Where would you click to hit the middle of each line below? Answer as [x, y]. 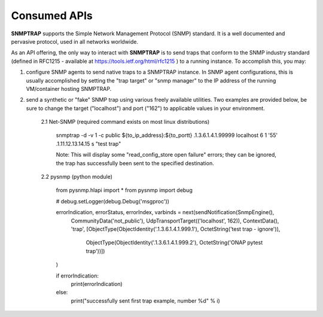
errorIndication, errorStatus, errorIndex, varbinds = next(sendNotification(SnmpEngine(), [165, 212]
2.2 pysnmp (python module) [77, 177]
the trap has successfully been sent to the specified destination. [135, 163]
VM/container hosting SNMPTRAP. [69, 89]
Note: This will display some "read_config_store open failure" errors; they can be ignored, [166, 155]
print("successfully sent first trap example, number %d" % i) [146, 301]
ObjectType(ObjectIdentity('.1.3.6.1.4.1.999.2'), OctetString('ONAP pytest [174, 243]
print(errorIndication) [97, 284]
